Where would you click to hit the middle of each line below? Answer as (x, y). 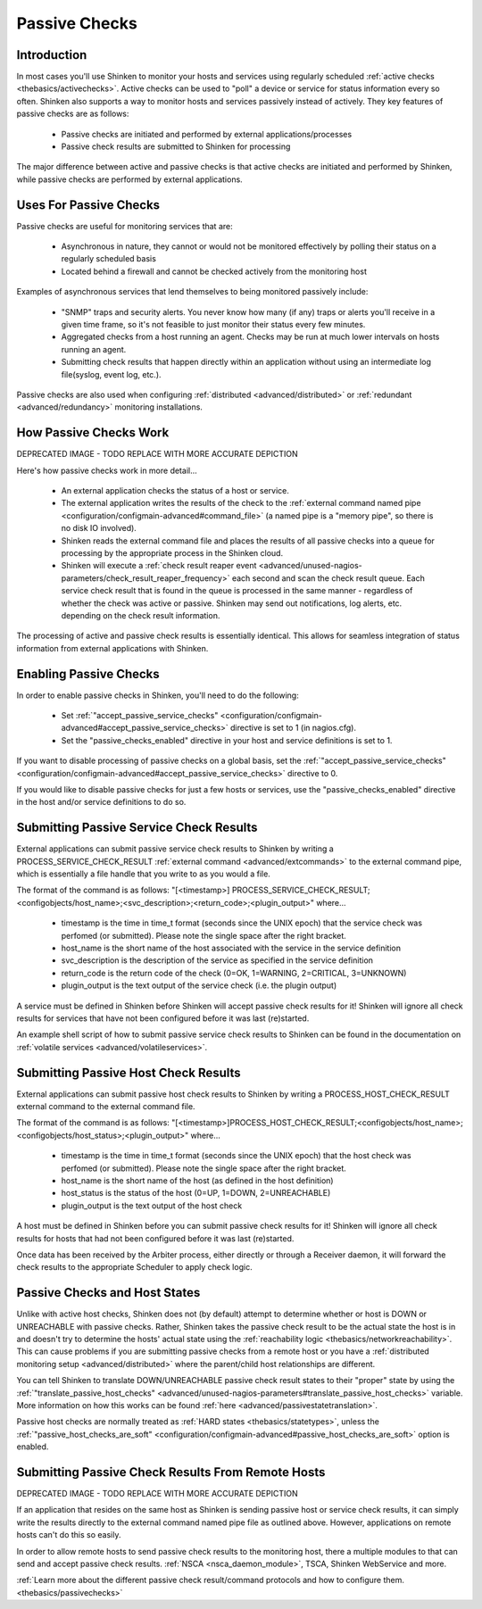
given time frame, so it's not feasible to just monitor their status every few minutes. (213, 325)
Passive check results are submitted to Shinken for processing (176, 146)
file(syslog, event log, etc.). (111, 374)
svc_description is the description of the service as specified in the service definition (217, 960)
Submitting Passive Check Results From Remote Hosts (171, 1472)
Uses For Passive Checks (88, 205)
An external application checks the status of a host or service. (175, 491)
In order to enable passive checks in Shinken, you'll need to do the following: (158, 695)
